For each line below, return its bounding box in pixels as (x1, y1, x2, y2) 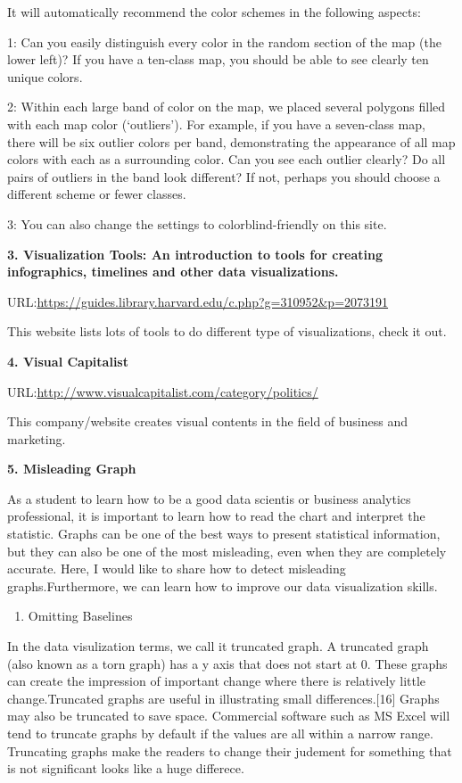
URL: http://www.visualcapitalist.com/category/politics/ (7, 382, 318, 400)
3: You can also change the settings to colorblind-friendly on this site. (7, 214, 387, 233)
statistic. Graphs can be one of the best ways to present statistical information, (7, 524, 441, 543)
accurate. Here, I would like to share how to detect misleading (7, 559, 346, 578)
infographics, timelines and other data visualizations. (7, 262, 339, 281)
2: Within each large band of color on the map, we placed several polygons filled (7, 97, 446, 116)
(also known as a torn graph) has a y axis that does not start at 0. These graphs (7, 654, 448, 672)
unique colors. (7, 67, 83, 86)
